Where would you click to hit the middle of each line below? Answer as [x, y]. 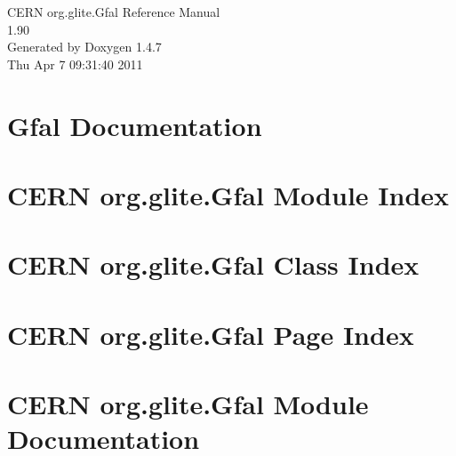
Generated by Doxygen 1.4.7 [84, 47]
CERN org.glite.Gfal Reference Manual [114, 12]
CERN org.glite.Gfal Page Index [211, 334]
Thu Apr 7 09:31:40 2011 [75, 64]
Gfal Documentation [135, 125]
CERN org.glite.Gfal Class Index [213, 264]
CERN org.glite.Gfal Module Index [228, 194]
